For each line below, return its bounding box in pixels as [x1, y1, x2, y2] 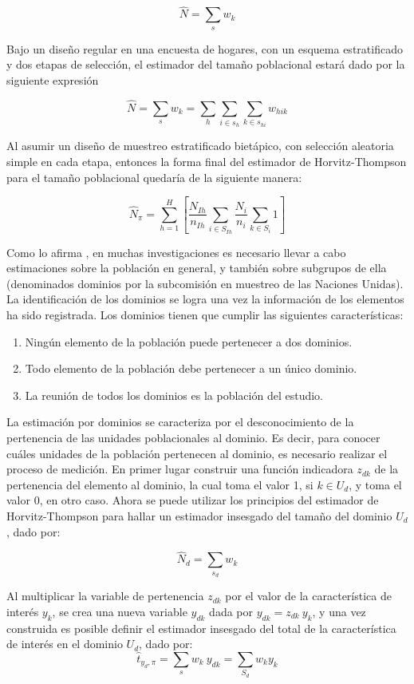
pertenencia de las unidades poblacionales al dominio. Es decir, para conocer [6, 429, 380, 445]
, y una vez [312, 603, 366, 619]
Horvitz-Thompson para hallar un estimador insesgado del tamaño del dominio [6, 507, 392, 524]
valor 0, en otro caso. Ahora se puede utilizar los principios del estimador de [6, 492, 379, 508]
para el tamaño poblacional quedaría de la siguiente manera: [6, 168, 302, 185]
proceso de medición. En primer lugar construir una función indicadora [6, 461, 353, 477]
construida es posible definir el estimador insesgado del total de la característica [6, 619, 396, 636]
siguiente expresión [6, 71, 99, 88]
